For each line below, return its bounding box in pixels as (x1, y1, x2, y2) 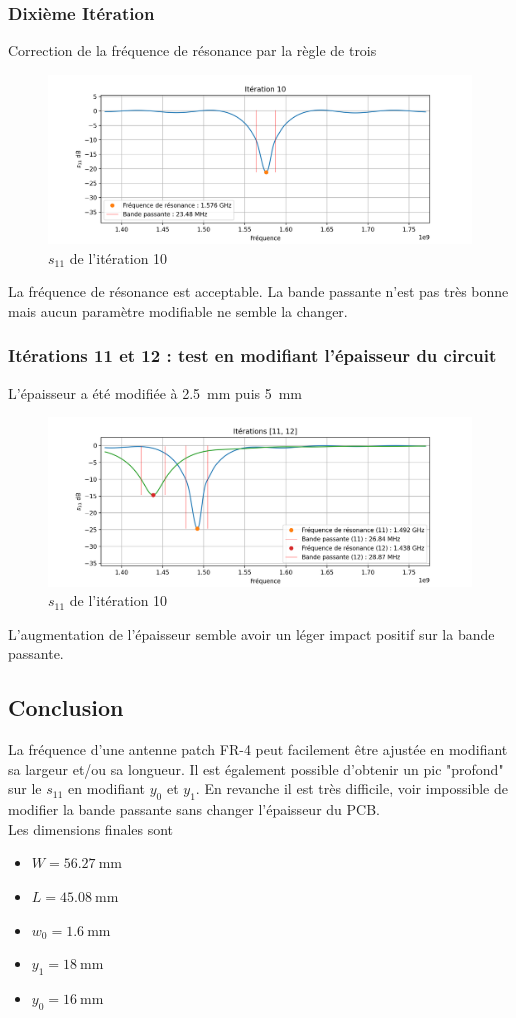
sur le (8, 778, 42, 799)
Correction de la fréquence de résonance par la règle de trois (8, 40, 377, 61)
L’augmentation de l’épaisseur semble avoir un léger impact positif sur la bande (8, 623, 495, 644)
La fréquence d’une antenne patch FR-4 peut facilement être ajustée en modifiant (8, 739, 508, 760)
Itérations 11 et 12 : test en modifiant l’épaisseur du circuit (8, 343, 497, 368)
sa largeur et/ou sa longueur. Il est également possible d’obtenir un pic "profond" (8, 758, 504, 779)
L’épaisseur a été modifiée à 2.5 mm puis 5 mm (8, 382, 303, 403)
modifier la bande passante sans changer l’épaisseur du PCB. (8, 799, 380, 820)
